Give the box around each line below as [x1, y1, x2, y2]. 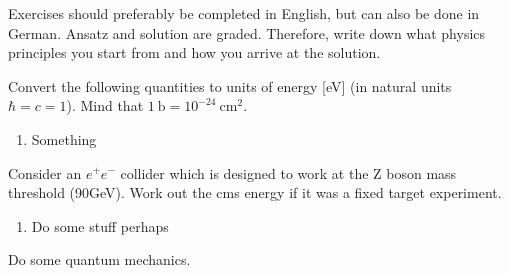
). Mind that [66, 95, 144, 116]
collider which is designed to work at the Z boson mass [120, 162, 457, 183]
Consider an [8, 162, 82, 183]
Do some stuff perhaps [31, 215, 169, 236]
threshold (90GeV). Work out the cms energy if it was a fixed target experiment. [8, 182, 502, 203]
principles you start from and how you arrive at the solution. [8, 42, 381, 63]
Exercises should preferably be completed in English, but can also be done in [8, 3, 480, 23]
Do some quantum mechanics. [8, 249, 191, 270]
